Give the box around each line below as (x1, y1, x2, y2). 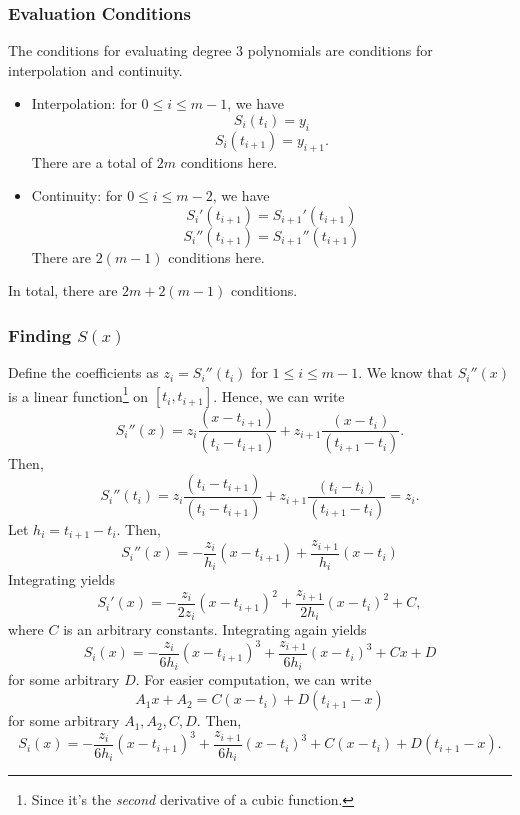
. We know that (358, 362, 454, 383)
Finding (8, 322, 72, 347)
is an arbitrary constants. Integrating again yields (63, 619, 367, 640)
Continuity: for (31, 185, 123, 206)
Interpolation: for (31, 93, 137, 114)
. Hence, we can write (213, 385, 345, 406)
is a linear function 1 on (8, 382, 149, 406)
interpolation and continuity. (8, 59, 183, 80)
